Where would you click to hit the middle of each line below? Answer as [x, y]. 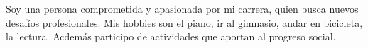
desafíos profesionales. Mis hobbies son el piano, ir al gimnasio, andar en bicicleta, [184, 22]
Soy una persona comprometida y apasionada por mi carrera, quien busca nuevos [182, 8]
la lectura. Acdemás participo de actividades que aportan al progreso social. [171, 36]
